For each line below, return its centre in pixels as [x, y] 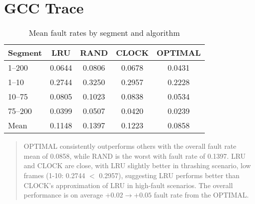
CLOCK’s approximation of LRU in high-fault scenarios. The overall [128, 185]
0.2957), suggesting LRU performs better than [169, 175]
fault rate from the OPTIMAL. [201, 195]
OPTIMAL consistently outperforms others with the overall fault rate [130, 146]
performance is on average [63, 195]
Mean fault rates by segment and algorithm [104, 33]
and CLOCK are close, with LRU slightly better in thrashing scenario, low [137, 165]
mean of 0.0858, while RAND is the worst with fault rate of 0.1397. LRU [135, 155]
